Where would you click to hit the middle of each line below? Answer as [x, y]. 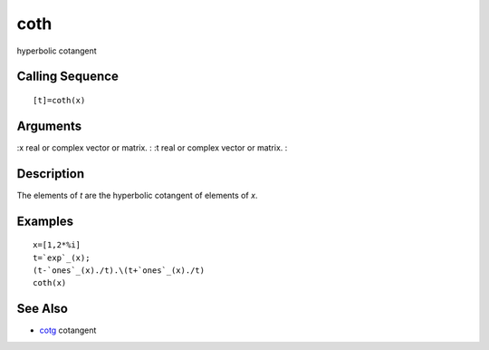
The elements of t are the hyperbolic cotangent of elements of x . [137, 195]
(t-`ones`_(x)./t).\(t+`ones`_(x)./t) [119, 270]
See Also [42, 309]
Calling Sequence [68, 77]
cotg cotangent [68, 330]
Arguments [49, 126]
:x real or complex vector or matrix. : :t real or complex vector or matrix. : [152, 147]
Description [51, 174]
